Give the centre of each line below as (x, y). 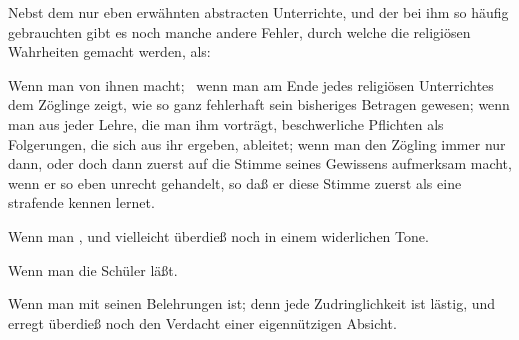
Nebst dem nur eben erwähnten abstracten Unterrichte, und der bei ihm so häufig (258, 12)
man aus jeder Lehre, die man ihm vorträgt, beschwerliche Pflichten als (226, 123)
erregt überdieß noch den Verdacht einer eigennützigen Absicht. (202, 322)
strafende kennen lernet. (81, 202)
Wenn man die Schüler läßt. (93, 269)
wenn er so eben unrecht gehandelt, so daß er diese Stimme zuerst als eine (235, 182)
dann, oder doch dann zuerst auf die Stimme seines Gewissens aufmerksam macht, (260, 163)
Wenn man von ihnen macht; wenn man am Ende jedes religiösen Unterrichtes (251, 84)
